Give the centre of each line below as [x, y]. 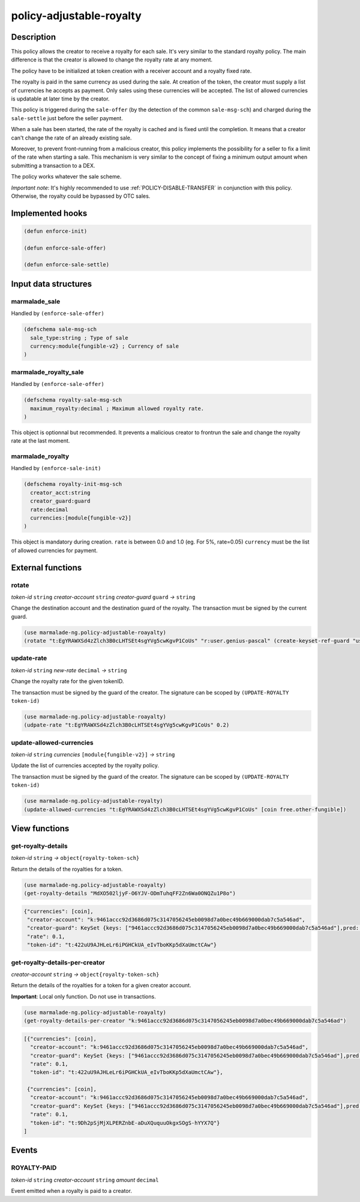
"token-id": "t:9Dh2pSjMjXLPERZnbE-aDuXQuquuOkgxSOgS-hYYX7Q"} [125, 1123]
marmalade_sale [36, 301]
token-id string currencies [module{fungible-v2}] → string [93, 755]
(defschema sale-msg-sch [60, 330]
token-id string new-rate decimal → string [69, 670]
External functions [46, 567]
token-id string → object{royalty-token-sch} [75, 858]
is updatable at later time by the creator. [60, 99]
